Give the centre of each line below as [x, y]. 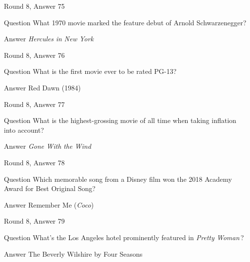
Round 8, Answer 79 [34, 221]
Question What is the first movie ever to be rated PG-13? [90, 71]
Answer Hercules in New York [49, 39]
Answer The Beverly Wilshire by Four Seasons [73, 253]
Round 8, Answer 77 [34, 104]
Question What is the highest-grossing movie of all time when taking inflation [120, 120]
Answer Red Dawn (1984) [42, 87]
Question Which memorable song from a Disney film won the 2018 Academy [118, 179]
